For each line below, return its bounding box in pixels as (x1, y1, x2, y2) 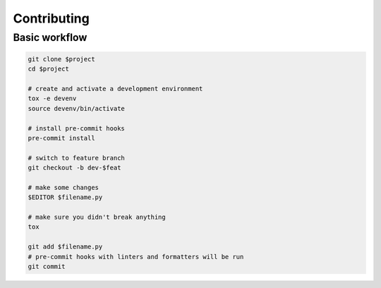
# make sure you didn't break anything (28, 213, 166, 222)
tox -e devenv (28, 95, 77, 102)
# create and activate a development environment (28, 85, 203, 92)
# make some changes (28, 184, 99, 191)
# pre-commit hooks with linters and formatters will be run (28, 253, 244, 260)
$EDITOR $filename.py (28, 193, 103, 201)
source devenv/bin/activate (28, 104, 125, 112)
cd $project (28, 65, 70, 73)
